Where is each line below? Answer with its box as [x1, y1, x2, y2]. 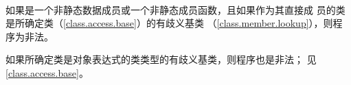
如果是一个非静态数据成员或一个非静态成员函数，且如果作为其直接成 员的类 [5, 2, 346, 16]
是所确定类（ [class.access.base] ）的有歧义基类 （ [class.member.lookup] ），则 [5, 16, 333, 30]
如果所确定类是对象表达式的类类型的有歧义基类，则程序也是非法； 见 [5, 52, 317, 66]
